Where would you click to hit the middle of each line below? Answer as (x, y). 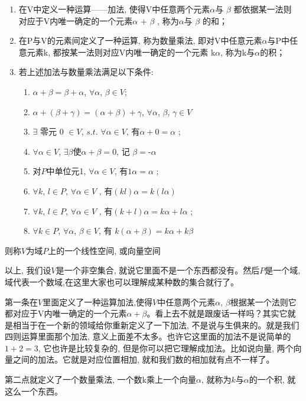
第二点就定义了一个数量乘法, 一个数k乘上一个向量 (100, 379)
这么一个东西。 (34, 391)
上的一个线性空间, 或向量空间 (104, 250)
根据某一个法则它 (263, 301)
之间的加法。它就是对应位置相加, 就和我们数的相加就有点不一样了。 (144, 359)
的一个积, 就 (272, 379)
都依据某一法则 (263, 9)
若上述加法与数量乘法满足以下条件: (86, 72)
